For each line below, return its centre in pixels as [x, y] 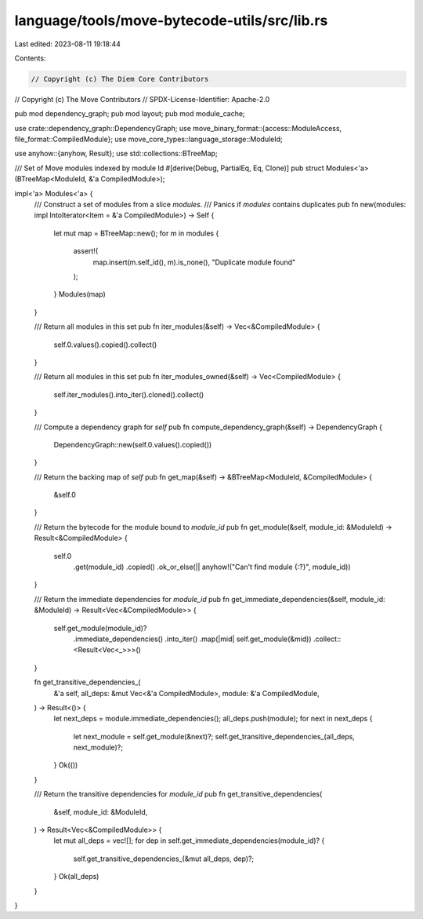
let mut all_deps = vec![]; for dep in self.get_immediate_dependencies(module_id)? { [189, 841]
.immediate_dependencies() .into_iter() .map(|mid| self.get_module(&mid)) [193, 639]
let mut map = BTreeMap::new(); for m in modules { [136, 233]
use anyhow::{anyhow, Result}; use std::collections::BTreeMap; [116, 154]
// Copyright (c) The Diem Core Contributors [120, 79]
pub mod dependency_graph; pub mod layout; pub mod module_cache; [130, 114]
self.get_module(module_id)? [100, 628]
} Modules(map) [80, 294]
